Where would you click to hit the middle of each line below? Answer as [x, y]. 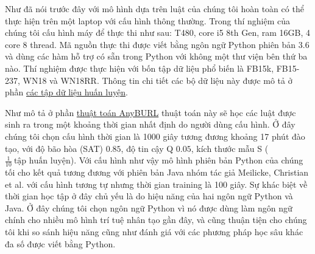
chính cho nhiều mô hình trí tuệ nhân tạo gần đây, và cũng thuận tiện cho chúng [156, 220]
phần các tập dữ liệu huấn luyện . [66, 92]
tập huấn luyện [42, 161]
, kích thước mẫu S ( [230, 148]
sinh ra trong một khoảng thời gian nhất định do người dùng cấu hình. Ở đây [150, 124]
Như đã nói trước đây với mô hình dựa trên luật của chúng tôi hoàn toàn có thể [154, 9]
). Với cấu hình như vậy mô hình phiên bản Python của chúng [187, 160]
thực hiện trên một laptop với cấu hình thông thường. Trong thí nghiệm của [147, 20]
